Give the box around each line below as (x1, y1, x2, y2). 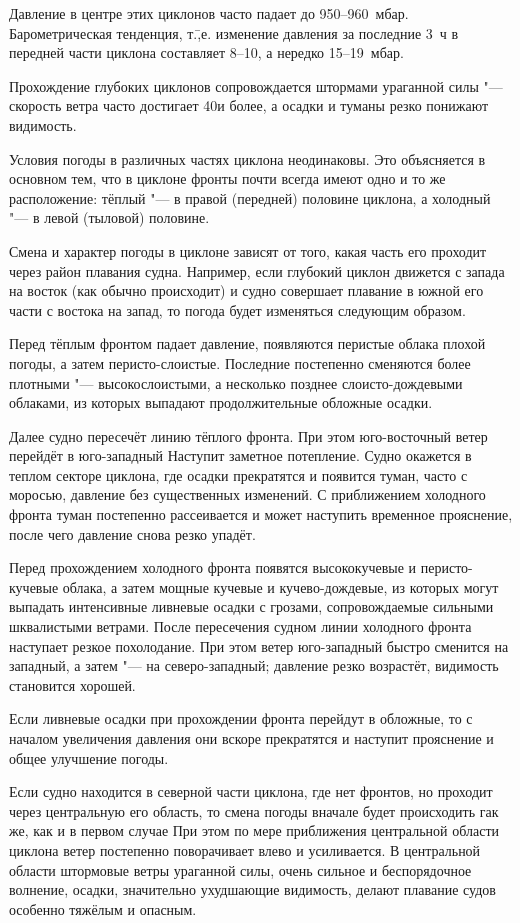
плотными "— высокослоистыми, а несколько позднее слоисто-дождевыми (9, 372, 463, 393)
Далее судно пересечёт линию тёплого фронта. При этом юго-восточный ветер (9, 425, 488, 446)
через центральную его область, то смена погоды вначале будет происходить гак (9, 800, 499, 821)
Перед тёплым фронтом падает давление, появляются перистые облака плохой (9, 333, 486, 354)
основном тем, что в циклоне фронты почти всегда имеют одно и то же (9, 168, 446, 189)
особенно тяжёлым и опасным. (9, 898, 197, 919)
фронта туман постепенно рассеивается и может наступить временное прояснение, (9, 504, 513, 525)
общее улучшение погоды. (9, 747, 169, 768)
